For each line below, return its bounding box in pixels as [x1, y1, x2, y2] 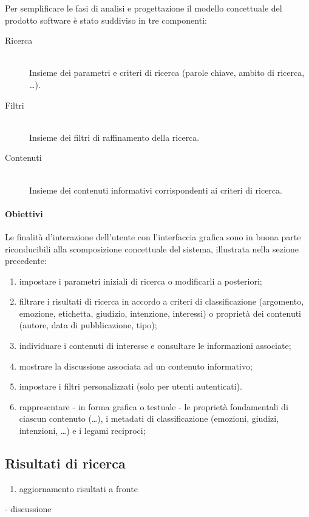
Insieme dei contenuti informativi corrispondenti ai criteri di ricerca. [29, 183, 282, 196]
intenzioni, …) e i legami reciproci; [19, 424, 146, 437]
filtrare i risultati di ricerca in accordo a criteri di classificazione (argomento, [19, 295, 304, 308]
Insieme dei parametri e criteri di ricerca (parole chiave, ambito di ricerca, [29, 66, 305, 79]
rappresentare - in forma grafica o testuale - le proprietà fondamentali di [19, 400, 288, 413]
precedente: [5, 254, 47, 267]
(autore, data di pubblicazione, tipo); [19, 319, 157, 331]
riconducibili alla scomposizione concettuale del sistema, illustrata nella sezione [5, 242, 299, 255]
